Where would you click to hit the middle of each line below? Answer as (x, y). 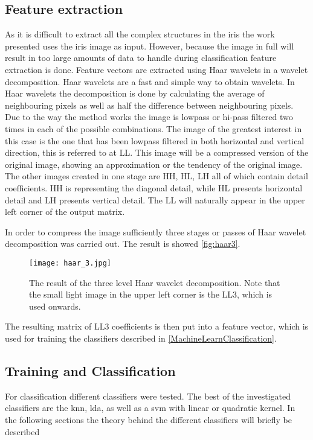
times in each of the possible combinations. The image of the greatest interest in (153, 128)
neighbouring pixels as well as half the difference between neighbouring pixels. (149, 105)
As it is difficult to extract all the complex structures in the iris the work (140, 34)
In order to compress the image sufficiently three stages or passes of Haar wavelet (156, 231)
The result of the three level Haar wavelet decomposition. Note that (155, 282)
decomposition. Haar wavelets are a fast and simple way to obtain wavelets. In (150, 81)
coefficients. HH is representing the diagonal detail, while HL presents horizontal (154, 187)
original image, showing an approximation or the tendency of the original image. (154, 164)
